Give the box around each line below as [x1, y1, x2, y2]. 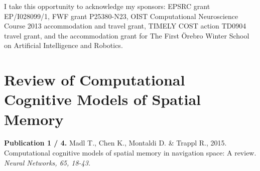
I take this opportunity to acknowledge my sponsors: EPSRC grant [4, 1, 210, 11]
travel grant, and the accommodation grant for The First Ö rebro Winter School [4, 30, 249, 40]
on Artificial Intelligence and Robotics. [4, 40, 123, 50]
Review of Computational [4, 69, 185, 90]
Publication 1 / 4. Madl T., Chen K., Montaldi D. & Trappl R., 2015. [4, 137, 227, 148]
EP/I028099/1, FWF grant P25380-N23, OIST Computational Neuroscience [4, 10, 238, 21]
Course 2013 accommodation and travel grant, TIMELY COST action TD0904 [4, 20, 246, 31]
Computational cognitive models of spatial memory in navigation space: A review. [4, 147, 256, 158]
